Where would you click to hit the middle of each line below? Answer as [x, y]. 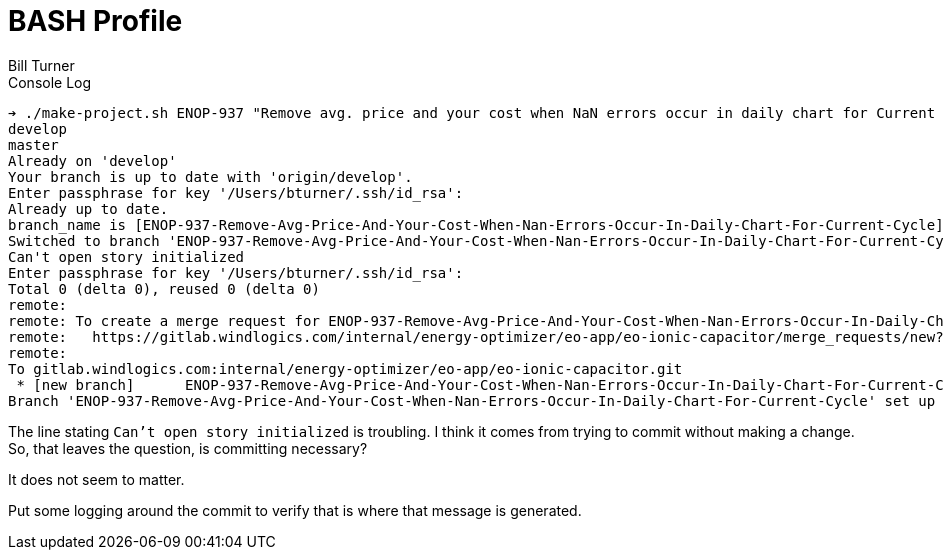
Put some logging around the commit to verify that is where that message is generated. [295, 510]
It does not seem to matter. [96, 479]
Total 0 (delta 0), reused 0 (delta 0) [164, 288]
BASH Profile [95, 21]
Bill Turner [41, 65]
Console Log [50, 82]
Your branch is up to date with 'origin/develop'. [210, 176]
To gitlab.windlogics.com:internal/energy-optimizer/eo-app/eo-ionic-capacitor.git [345, 368]
